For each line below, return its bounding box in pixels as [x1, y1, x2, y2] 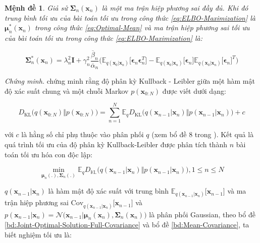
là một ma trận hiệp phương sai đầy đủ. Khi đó [101, 3, 248, 13]
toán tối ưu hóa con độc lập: [5, 149, 92, 159]
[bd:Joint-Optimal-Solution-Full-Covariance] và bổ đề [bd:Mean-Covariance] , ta [5, 219, 249, 230]
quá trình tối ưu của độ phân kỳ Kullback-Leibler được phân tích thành [5, 139, 227, 149]
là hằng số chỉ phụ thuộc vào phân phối [21, 129, 144, 140]
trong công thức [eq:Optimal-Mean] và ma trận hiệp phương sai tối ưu [34, 22, 250, 33]
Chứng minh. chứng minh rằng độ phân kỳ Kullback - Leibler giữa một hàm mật [5, 76, 255, 86]
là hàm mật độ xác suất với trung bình [48, 186, 169, 196]
